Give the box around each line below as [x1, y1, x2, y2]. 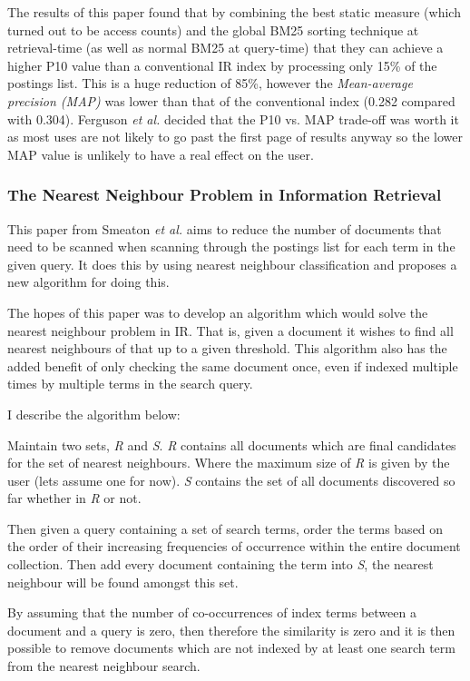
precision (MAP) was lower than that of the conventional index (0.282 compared [7, 91, 455, 110]
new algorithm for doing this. [7, 272, 170, 291]
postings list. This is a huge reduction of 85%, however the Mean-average [7, 74, 413, 93]
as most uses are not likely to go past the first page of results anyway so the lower [7, 127, 464, 146]
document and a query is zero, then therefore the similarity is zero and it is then [7, 620, 455, 639]
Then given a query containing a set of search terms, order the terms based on [7, 518, 444, 538]
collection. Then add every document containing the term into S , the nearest [7, 555, 434, 574]
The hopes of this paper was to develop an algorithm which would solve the [7, 302, 428, 321]
